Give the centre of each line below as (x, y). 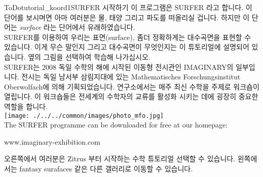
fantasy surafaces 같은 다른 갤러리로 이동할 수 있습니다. (106, 168)
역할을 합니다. (26, 106)
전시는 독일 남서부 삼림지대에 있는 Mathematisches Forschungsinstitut (131, 77)
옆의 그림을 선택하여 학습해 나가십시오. (89, 56)
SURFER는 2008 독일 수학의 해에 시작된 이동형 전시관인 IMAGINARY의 (119, 67)
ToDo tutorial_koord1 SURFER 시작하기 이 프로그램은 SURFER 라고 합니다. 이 (128, 7)
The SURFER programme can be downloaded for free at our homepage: (116, 125)
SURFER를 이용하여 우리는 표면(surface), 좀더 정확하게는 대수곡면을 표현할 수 (128, 37)
